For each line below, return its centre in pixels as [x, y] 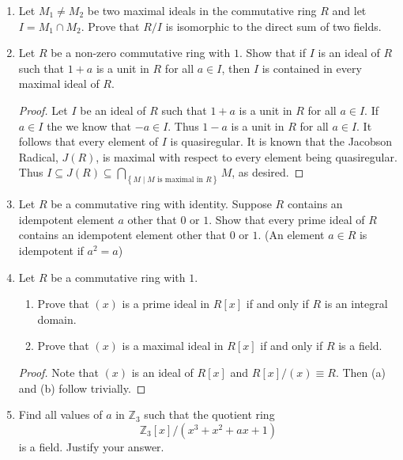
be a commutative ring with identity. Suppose [161, 204]
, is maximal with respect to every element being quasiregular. [247, 156]
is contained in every [312, 68]
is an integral [356, 304]
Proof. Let [43, 110]
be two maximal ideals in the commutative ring [202, 10]
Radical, [38, 156]
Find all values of [60, 414]
